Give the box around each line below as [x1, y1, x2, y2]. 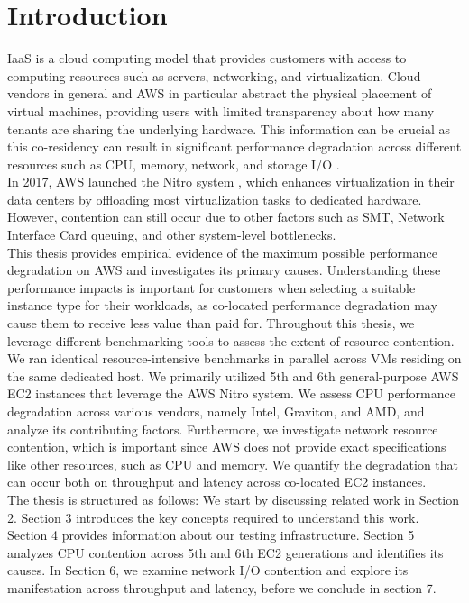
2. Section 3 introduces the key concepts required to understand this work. [7, 507, 419, 526]
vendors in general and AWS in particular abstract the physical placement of [7, 84, 432, 103]
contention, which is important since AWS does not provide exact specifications [7, 437, 446, 456]
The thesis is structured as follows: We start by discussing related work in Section [7, 489, 460, 508]
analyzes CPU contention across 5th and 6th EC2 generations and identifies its [7, 543, 444, 562]
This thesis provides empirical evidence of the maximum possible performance [7, 242, 437, 261]
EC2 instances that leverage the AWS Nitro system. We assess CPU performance [7, 384, 455, 403]
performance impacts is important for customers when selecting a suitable [7, 278, 416, 297]
